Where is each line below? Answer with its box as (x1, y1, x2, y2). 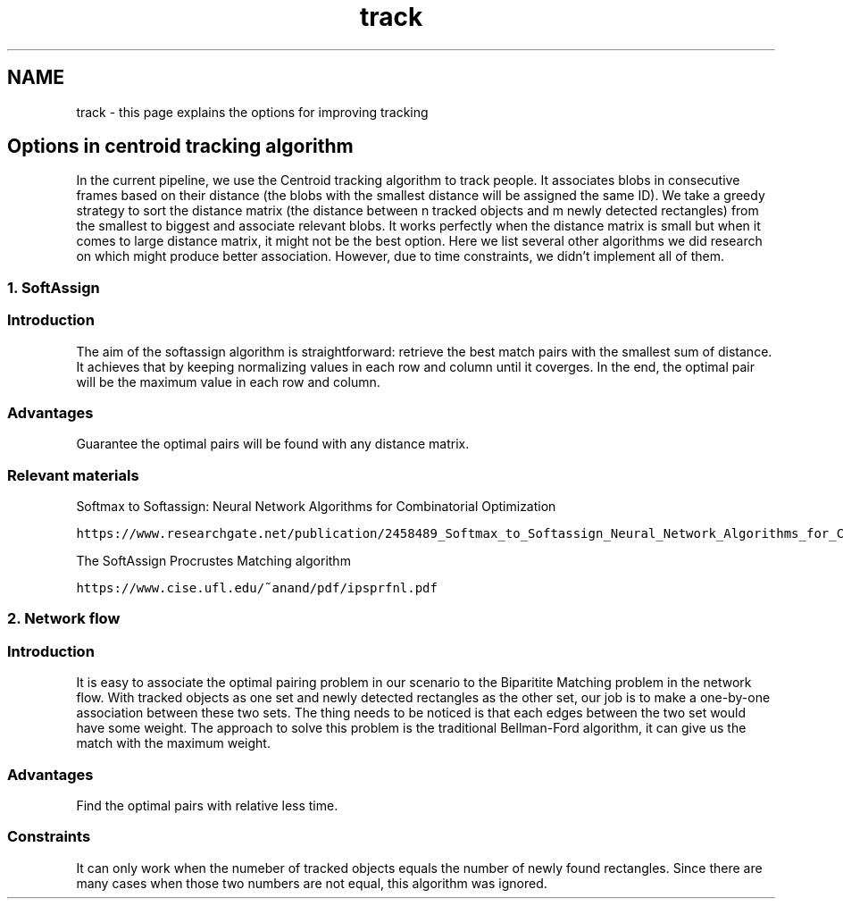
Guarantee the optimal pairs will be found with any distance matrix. (76, 436, 470, 452)
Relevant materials (7, 466, 139, 484)
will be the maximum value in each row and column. (76, 373, 380, 390)
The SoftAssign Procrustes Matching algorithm (76, 553, 351, 569)
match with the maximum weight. (76, 735, 271, 751)
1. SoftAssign (7, 278, 100, 297)
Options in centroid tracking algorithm (7, 135, 354, 158)
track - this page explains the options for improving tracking (76, 104, 429, 120)
